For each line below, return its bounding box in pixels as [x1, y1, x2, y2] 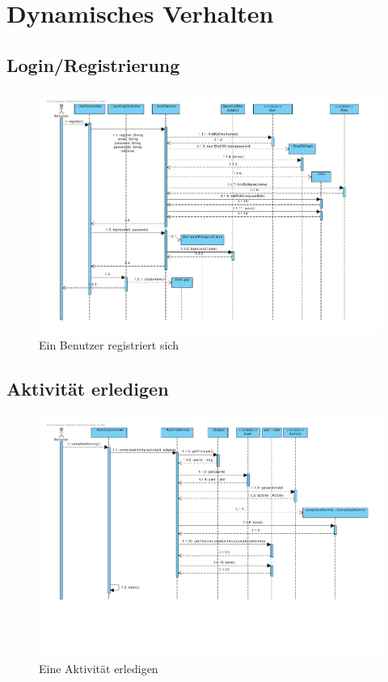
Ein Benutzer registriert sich [39, 336, 179, 353]
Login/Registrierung [6, 52, 180, 77]
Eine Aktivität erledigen [39, 659, 158, 676]
